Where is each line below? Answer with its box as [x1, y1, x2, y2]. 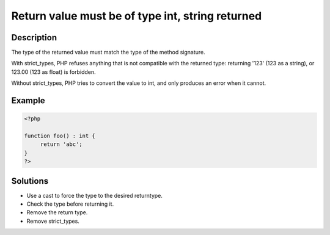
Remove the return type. [26, 209, 88, 216]
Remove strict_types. [26, 217, 79, 225]
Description [11, 32, 57, 43]
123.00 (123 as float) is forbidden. [11, 68, 96, 76]
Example [11, 95, 45, 106]
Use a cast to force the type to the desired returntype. [26, 192, 163, 199]
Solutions [11, 176, 49, 186]
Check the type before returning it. [26, 200, 114, 208]
